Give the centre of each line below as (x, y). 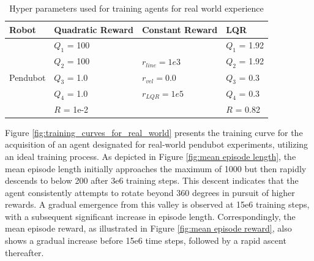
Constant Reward (180, 29)
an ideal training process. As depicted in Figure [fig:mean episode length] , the (151, 156)
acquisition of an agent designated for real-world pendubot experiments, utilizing (157, 144)
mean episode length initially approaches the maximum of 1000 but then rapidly (156, 168)
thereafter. (24, 252)
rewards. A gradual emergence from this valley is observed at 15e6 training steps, (157, 204)
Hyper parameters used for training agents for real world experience (136, 8)
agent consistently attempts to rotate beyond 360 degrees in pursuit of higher (150, 192)
